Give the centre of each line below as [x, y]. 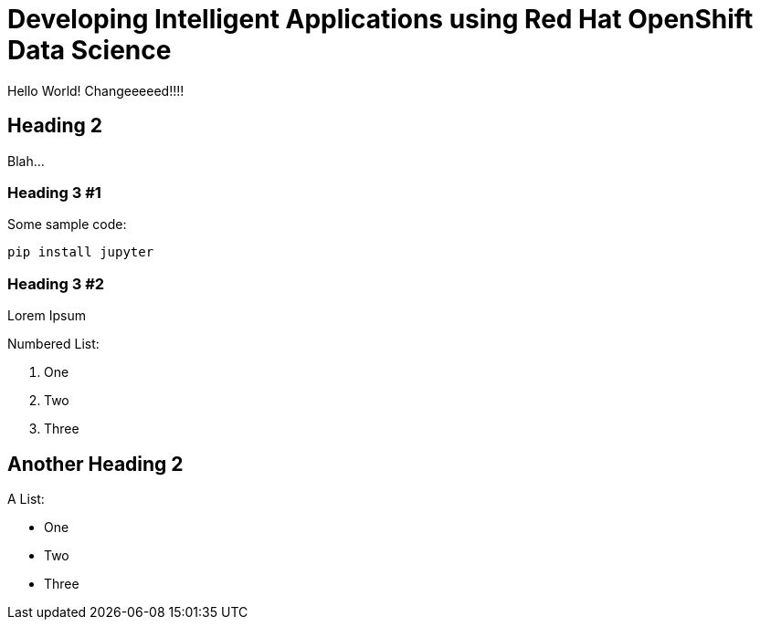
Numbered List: [53, 344]
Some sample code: [67, 225]
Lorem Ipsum [47, 316]
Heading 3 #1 [54, 192]
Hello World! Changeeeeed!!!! [96, 90]
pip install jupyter [81, 252]
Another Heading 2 [95, 464]
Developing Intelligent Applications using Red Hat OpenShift [380, 19]
